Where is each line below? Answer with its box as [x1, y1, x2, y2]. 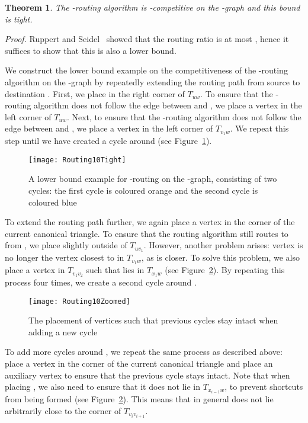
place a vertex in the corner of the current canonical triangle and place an [5, 357, 273, 370]
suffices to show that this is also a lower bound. [5, 44, 177, 56]
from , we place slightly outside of [5, 239, 127, 251]
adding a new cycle [28, 325, 98, 338]
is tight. [5, 12, 33, 25]
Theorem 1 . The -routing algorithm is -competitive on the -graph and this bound [5, 1, 300, 13]
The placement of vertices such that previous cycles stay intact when [28, 314, 278, 326]
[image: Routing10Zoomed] [28, 297, 130, 306]
